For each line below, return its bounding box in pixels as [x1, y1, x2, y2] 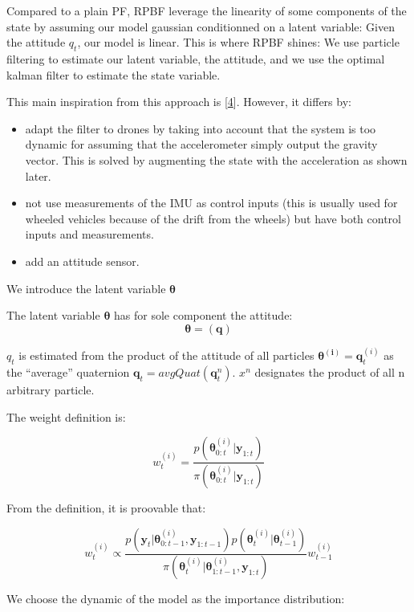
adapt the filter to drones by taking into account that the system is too [25, 120, 376, 137]
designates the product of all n [254, 363, 405, 380]
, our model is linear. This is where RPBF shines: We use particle [77, 34, 400, 51]
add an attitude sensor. [25, 252, 140, 269]
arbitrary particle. [6, 381, 95, 398]
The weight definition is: [6, 408, 126, 425]
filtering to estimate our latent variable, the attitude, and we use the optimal [6, 50, 385, 67]
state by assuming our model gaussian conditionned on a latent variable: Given [6, 18, 395, 35]
